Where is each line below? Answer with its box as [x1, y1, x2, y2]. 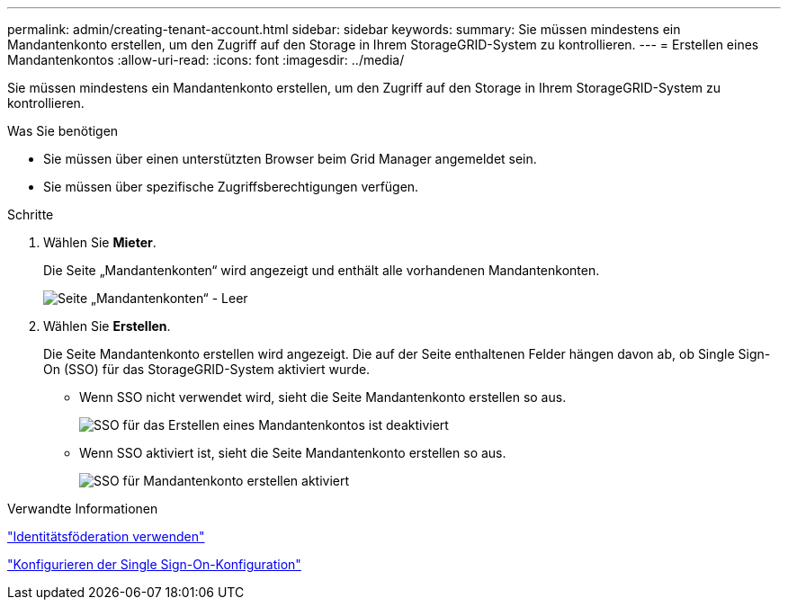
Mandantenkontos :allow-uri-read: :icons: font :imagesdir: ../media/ [7, 52, 405, 67]
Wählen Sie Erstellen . [43, 318, 171, 334]
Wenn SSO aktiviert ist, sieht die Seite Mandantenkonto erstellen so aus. [79, 445, 506, 460]
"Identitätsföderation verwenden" [7, 529, 205, 544]
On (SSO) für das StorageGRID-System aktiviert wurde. [43, 362, 371, 377]
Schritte [7, 207, 54, 222]
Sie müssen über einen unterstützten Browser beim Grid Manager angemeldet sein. [43, 151, 537, 166]
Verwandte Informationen [7, 501, 158, 516]
